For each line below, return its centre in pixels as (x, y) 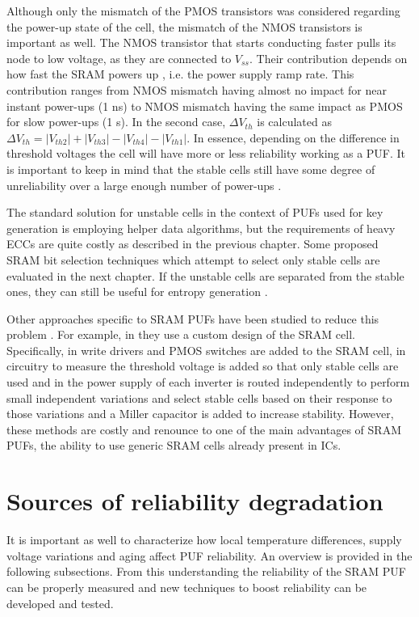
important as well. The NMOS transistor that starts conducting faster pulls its (201, 42)
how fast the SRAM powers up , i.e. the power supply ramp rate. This (180, 74)
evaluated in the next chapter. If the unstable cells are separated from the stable (205, 275)
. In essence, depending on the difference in (293, 137)
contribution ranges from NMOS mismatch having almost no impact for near (197, 89)
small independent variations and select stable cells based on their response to (199, 397)
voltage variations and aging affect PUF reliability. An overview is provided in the (209, 555)
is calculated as (294, 122)
